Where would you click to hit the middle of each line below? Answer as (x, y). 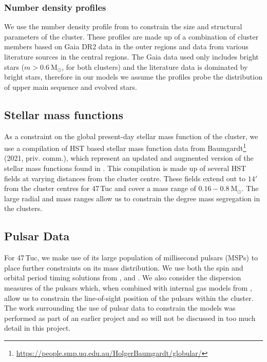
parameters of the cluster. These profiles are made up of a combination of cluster (131, 36)
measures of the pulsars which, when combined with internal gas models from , (128, 287)
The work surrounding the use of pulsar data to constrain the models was (120, 308)
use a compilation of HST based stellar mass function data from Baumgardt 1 (125, 147)
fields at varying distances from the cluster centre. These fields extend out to (125, 178)
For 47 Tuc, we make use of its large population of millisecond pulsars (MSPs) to (131, 258)
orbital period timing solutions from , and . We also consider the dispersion (123, 278)
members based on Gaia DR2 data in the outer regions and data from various (126, 46)
